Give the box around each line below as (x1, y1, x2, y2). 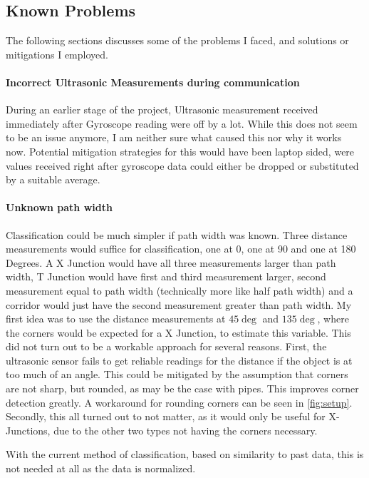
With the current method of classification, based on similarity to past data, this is (6, 447, 364, 462)
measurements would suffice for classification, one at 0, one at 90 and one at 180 (6, 241, 356, 256)
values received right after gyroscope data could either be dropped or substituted (6, 158, 359, 173)
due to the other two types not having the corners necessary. (53, 422, 318, 437)
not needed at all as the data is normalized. (6, 461, 196, 476)
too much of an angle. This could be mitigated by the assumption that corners (6, 367, 348, 382)
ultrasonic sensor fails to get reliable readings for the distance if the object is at (6, 352, 353, 367)
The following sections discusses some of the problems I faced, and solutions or (6, 33, 349, 48)
